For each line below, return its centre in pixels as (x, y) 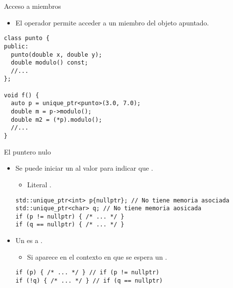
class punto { (27, 38)
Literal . (39, 184)
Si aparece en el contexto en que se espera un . (97, 256)
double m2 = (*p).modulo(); (57, 120)
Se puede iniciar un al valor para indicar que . (84, 168)
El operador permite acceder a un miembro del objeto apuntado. (112, 22)
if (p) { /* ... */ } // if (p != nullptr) (87, 273)
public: (16, 46)
